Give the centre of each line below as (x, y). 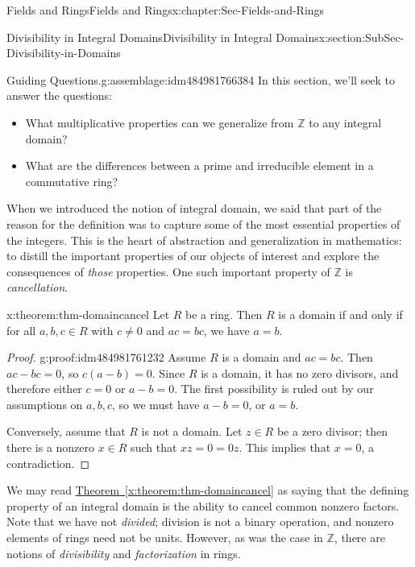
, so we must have (156, 404)
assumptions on (45, 404)
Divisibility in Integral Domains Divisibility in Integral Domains (163, 37)
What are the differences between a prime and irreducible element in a (199, 166)
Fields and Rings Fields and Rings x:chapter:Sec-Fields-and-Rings (166, 10)
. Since (168, 372)
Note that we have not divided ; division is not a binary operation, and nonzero (200, 521)
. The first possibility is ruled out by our (274, 389)
